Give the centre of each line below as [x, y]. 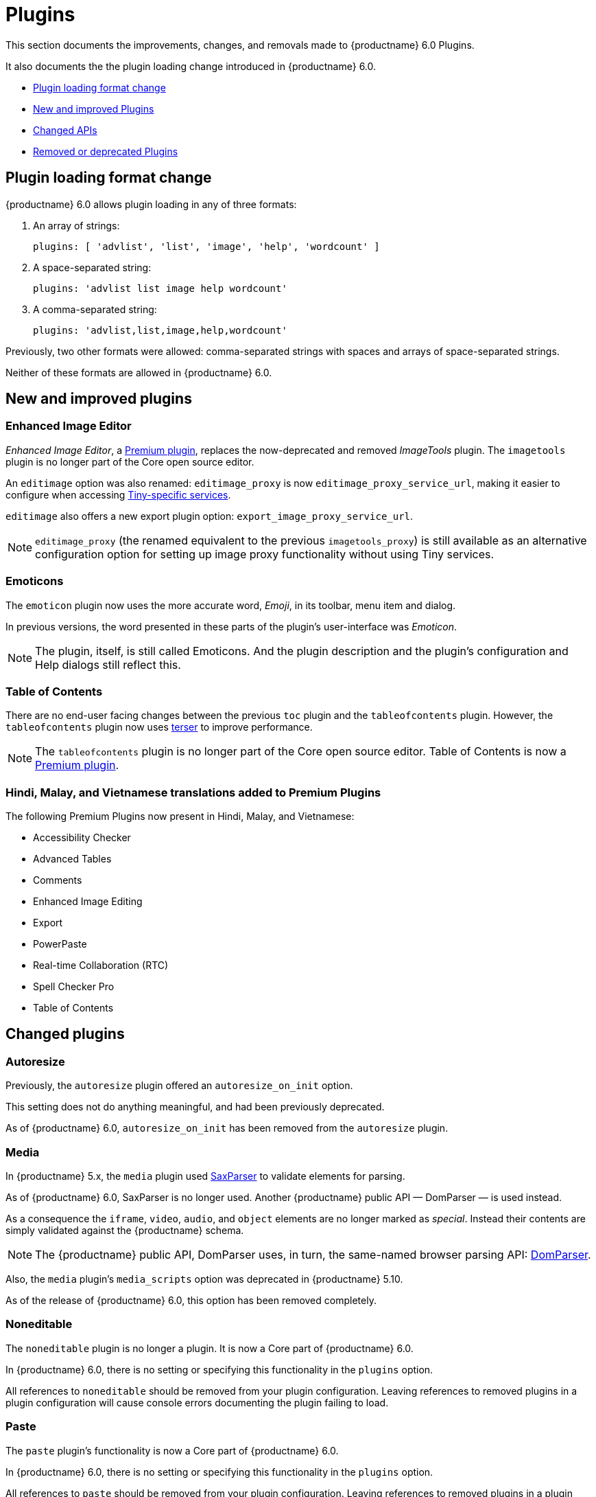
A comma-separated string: [95, 309]
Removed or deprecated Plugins [106, 151]
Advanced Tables [72, 859]
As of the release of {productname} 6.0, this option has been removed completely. [191, 1301]
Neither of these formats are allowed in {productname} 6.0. [139, 372]
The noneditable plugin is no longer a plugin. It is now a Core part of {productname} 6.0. [210, 1348]
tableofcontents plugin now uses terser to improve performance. [159, 727]
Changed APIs [65, 130]
